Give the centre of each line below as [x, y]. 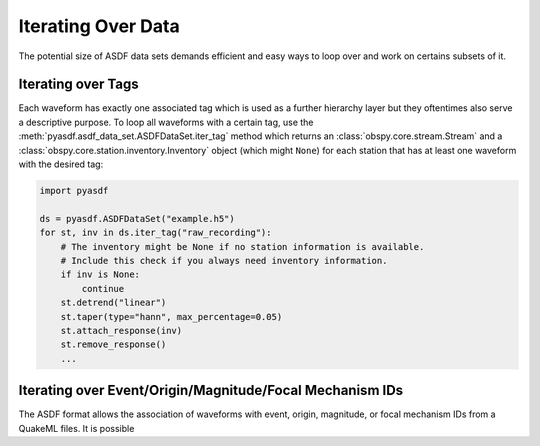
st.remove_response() [113, 344]
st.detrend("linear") [113, 303]
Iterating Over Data [99, 26]
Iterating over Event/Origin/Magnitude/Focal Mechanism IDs [211, 390]
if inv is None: [100, 274]
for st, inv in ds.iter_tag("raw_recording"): [155, 233]
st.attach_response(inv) [121, 330]
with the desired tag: [61, 164]
